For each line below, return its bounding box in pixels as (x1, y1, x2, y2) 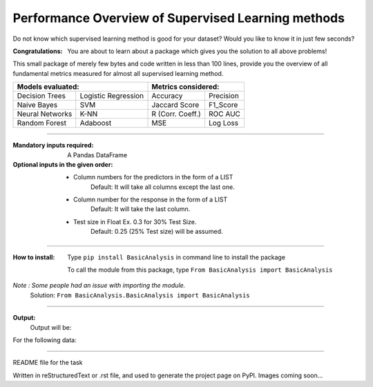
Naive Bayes (17, 100, 58, 110)
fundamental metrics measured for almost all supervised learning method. (12, 69, 224, 77)
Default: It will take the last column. (90, 205, 191, 213)
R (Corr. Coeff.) (151, 109, 201, 119)
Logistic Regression (79, 91, 144, 101)
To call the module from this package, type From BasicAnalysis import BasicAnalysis (67, 266, 333, 274)
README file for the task (12, 359, 83, 367)
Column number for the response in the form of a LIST (73, 195, 228, 204)
